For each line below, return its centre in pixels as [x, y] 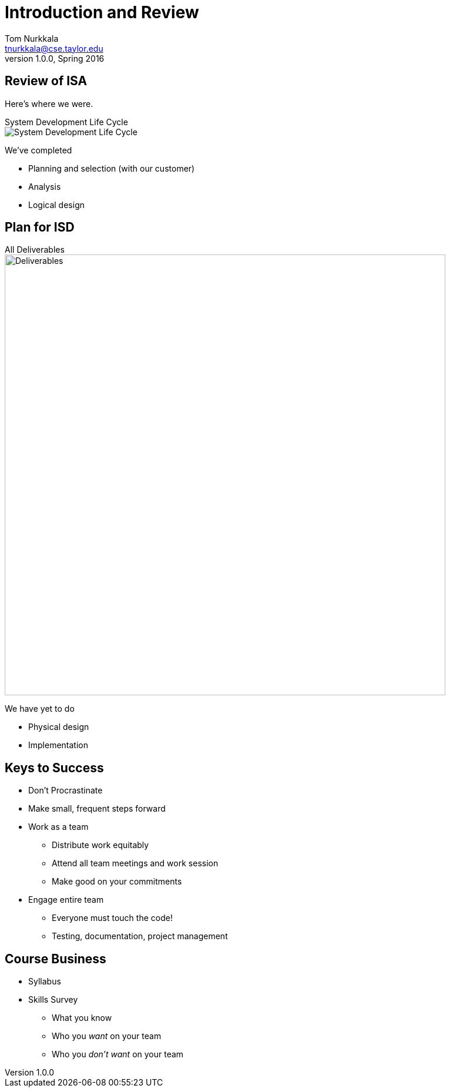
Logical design [56, 205]
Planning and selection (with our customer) [112, 168]
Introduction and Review [102, 12]
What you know [82, 1018]
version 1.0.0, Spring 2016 [55, 58]
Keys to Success [54, 768]
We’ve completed [38, 150]
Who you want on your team [107, 1036]
